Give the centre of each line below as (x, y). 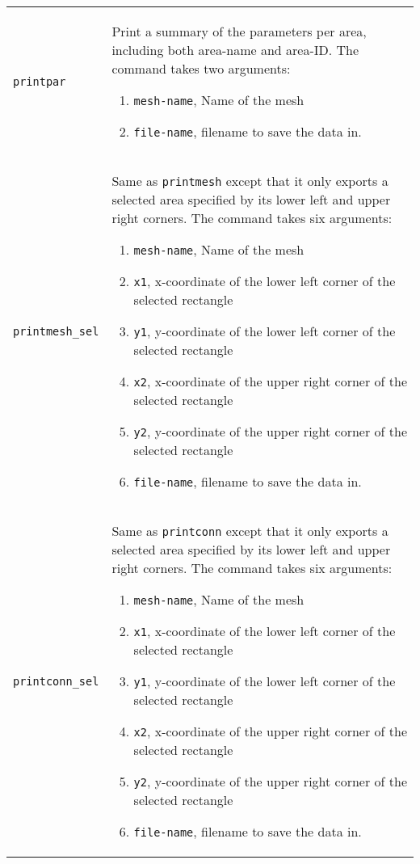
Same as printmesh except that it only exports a (250, 181)
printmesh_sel (56, 331)
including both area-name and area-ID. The (235, 50)
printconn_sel (56, 681)
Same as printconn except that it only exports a (250, 531)
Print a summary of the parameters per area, (239, 31)
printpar (40, 81)
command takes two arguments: (201, 68)
